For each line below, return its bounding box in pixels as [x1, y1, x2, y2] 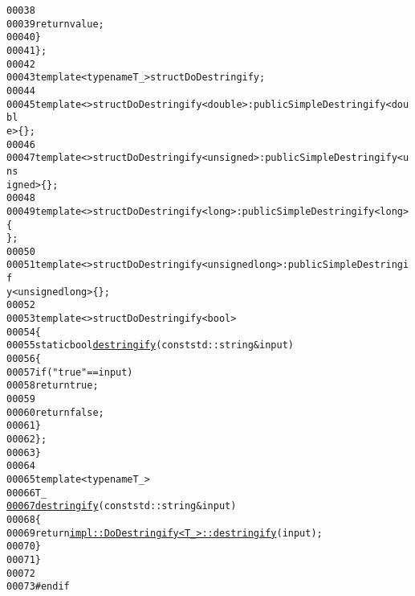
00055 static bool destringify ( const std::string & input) [6, 339, 294, 351]
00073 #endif [6, 581, 70, 593]
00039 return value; [6, 18, 104, 30]
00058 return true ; [6, 380, 99, 392]
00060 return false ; [6, 406, 104, 418]
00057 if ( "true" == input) [6, 366, 133, 378]
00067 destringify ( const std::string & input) [6, 500, 237, 512]
